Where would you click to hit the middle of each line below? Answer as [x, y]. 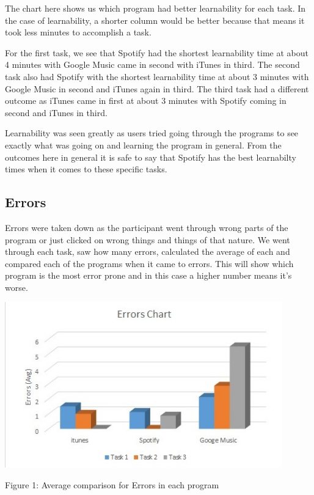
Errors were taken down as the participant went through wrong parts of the [147, 227]
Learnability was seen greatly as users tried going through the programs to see [152, 133]
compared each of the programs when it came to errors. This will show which [149, 263]
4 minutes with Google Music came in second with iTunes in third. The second [152, 64]
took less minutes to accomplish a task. [78, 32]
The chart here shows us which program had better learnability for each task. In [155, 8]
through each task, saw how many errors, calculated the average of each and [148, 251]
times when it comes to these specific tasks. [86, 169]
